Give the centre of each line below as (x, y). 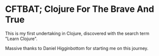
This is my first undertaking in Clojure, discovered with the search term (77, 33)
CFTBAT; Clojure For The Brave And (80, 9)
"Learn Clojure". (21, 39)
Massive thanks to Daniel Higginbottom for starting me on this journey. (77, 48)
